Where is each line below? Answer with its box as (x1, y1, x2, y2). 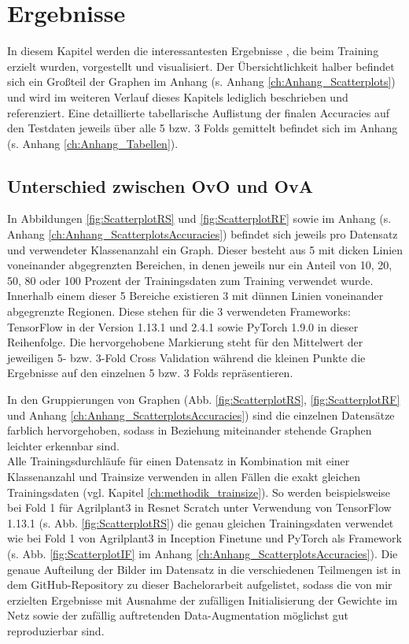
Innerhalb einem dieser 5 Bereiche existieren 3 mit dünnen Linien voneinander (7, 287, 384, 304)
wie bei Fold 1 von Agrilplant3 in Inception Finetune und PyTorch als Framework (7, 530, 402, 546)
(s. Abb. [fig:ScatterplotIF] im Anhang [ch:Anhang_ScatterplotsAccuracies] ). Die (7, 545, 398, 561)
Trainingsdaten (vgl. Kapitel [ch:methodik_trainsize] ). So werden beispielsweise (7, 483, 391, 500)
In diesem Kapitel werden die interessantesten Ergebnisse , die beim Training (7, 43, 379, 59)
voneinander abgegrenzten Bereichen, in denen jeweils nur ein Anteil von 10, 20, (7, 257, 392, 273)
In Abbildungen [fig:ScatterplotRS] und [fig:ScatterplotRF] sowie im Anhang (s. (7, 210, 392, 227)
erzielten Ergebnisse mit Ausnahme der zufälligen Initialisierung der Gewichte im (7, 591, 398, 608)
